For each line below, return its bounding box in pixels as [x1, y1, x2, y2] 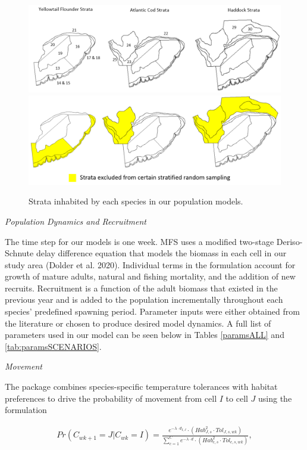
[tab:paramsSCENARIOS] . [5, 340, 102, 352]
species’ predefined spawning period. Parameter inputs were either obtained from [5, 305, 300, 318]
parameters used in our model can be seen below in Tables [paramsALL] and [5, 328, 284, 341]
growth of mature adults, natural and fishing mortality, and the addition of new [5, 270, 296, 283]
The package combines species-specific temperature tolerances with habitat [5, 380, 278, 393]
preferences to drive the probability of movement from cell [5, 392, 217, 404]
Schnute [5, 247, 34, 259]
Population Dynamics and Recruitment [5, 215, 146, 227]
